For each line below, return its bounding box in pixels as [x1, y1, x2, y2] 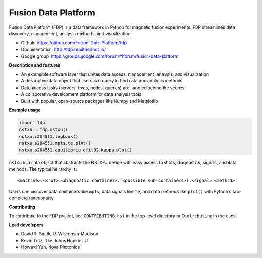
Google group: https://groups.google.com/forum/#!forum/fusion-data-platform [21, 53, 179, 59]
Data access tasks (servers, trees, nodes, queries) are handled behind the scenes [21, 85, 185, 91]
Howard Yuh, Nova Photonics [21, 244, 80, 250]
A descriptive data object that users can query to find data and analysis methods [21, 78, 183, 84]
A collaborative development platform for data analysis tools [21, 91, 142, 97]
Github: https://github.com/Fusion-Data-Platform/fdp [21, 40, 127, 46]
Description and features [9, 62, 61, 68]
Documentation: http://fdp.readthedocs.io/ [21, 46, 106, 52]
